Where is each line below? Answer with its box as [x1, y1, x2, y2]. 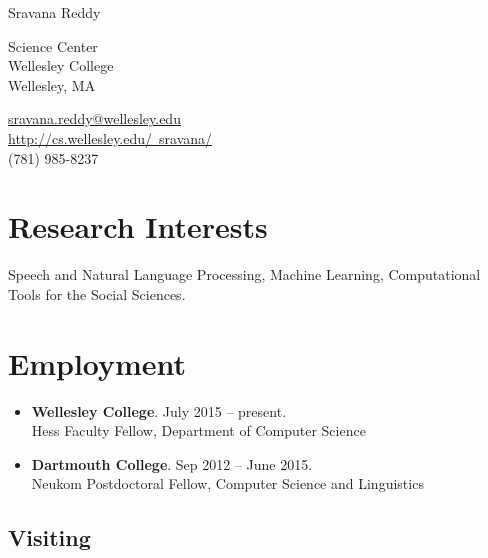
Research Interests [8, 206, 268, 247]
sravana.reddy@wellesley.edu [8, 108, 181, 129]
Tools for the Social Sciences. [8, 283, 186, 304]
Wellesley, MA [8, 74, 96, 95]
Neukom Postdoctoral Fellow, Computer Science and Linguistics [31, 473, 424, 494]
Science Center [8, 35, 98, 56]
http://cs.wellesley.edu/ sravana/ [8, 127, 213, 148]
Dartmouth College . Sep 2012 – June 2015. [31, 453, 313, 474]
